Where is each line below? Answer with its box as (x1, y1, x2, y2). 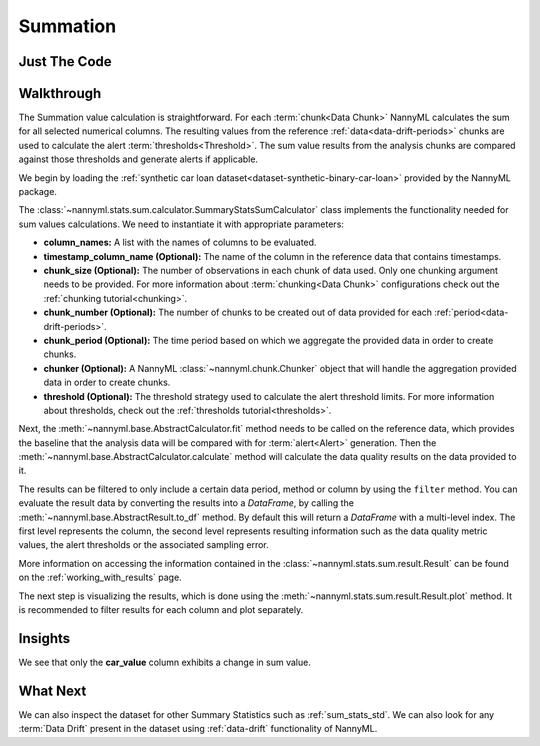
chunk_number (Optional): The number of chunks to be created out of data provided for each (43, 306, 433, 319)
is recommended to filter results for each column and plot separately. (18, 603, 304, 615)
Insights (18, 630, 71, 647)
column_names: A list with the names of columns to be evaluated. (43, 236, 317, 249)
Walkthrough (18, 85, 102, 102)
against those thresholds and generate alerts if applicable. (18, 153, 259, 165)
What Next (18, 682, 87, 699)
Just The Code (18, 53, 112, 70)
